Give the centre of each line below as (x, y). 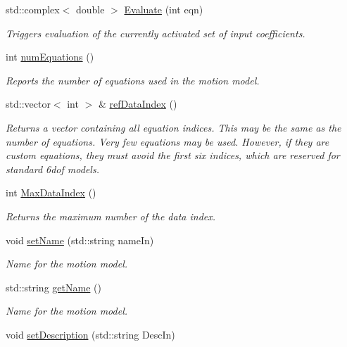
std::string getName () (53, 287)
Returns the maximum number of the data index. (111, 216)
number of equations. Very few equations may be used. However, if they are (168, 141)
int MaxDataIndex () (51, 193)
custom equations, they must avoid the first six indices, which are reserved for (173, 155)
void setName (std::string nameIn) (80, 240)
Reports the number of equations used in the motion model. (133, 80)
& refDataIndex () (138, 104)
